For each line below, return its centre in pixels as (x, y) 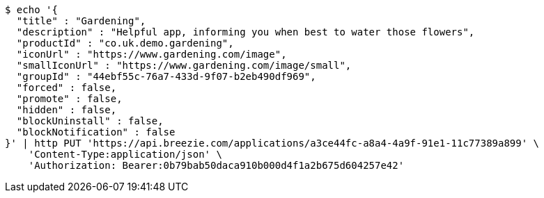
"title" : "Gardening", (81, 21)
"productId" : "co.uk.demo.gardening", (125, 43)
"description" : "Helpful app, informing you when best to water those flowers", (246, 32)
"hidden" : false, (67, 110)
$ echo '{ (31, 10)
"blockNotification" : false (96, 132)
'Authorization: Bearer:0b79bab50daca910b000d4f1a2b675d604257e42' (216, 165)
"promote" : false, (69, 99)
